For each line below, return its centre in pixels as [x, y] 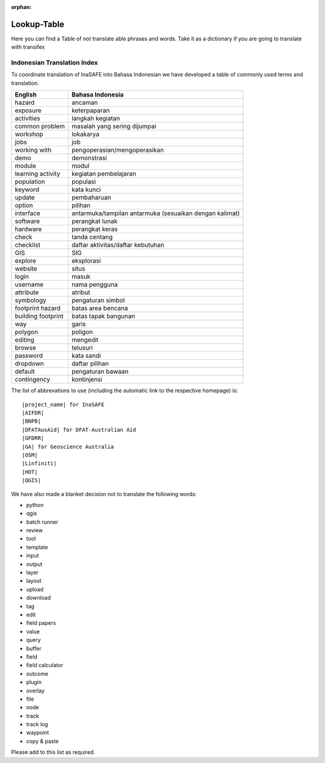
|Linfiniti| [39, 463]
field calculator [45, 665]
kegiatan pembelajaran [104, 174]
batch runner [42, 522]
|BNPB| [32, 421]
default [25, 372]
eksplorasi [86, 261]
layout [34, 581]
